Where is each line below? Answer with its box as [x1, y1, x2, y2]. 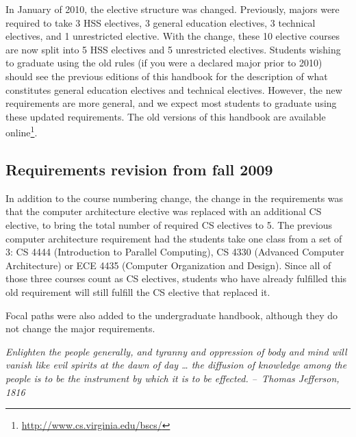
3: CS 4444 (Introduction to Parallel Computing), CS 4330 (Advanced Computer [5, 245, 344, 259]
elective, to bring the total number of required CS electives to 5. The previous [5, 217, 333, 232]
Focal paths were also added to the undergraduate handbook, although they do [5, 308, 338, 322]
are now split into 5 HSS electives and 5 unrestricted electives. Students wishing [5, 42, 341, 56]
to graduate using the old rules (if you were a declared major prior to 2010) [5, 55, 322, 70]
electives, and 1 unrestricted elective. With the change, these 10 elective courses [5, 29, 340, 43]
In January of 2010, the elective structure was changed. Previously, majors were [5, 2, 340, 16]
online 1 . [5, 123, 38, 139]
